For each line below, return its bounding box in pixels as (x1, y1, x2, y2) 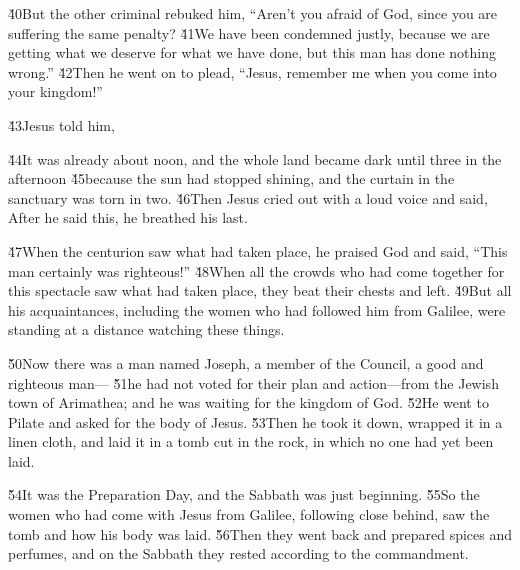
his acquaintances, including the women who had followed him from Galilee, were (8, 299, 506, 320)
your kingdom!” (8, 81, 103, 102)
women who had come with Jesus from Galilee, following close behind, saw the (8, 504, 490, 525)
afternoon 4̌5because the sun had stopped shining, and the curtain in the (8, 168, 455, 189)
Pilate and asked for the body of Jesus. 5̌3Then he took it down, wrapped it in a (8, 411, 503, 432)
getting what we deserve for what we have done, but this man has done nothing (8, 42, 496, 63)
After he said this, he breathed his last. (8, 207, 248, 228)
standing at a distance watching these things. (8, 319, 285, 340)
